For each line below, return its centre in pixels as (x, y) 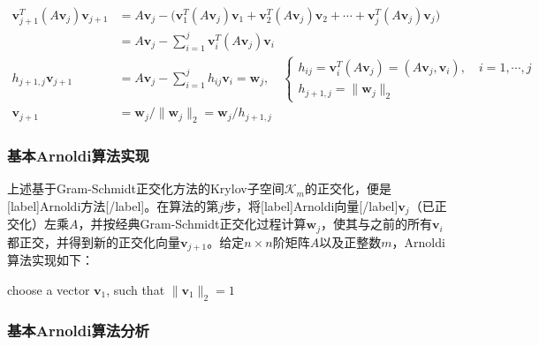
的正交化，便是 (348, 188)
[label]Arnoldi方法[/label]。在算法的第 (113, 205)
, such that (136, 289)
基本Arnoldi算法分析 (78, 331)
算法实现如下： (50, 260)
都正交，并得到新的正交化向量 (94, 241)
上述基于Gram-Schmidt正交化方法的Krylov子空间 (146, 188)
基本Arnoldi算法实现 (78, 155)
